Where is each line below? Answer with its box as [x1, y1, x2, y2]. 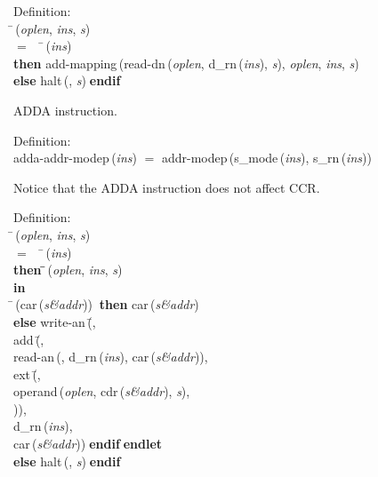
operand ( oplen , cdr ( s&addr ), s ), [13, 382, 190, 401]
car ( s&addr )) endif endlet [13, 434, 163, 453]
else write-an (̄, [13, 312, 96, 330]
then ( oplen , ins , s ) [13, 260, 123, 279]
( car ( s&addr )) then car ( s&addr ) [15, 295, 199, 314]
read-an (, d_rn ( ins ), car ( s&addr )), [13, 347, 208, 366]
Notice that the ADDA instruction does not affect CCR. [13, 178, 320, 196]
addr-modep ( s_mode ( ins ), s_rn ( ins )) [161, 148, 372, 167]
